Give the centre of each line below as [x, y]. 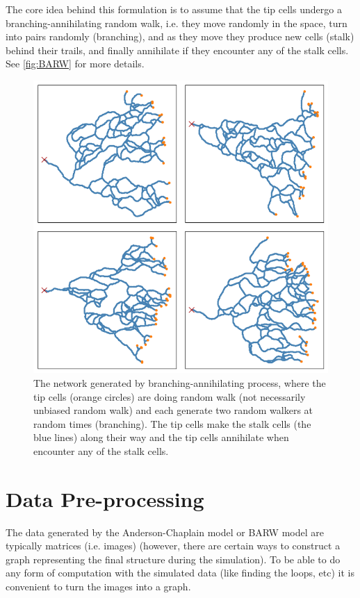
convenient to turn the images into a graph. [98, 587]
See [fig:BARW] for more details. [75, 64]
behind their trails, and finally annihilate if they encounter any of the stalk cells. [177, 50]
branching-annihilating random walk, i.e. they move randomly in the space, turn [177, 23]
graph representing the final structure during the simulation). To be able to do [173, 559]
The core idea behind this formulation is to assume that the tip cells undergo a [174, 9]
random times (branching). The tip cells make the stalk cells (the [172, 423]
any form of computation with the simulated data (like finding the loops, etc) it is [180, 573]
